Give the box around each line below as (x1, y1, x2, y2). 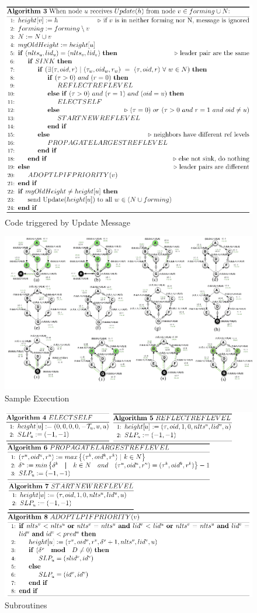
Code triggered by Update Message (5, 216, 130, 228)
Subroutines (5, 599, 47, 611)
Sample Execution (5, 391, 70, 404)
